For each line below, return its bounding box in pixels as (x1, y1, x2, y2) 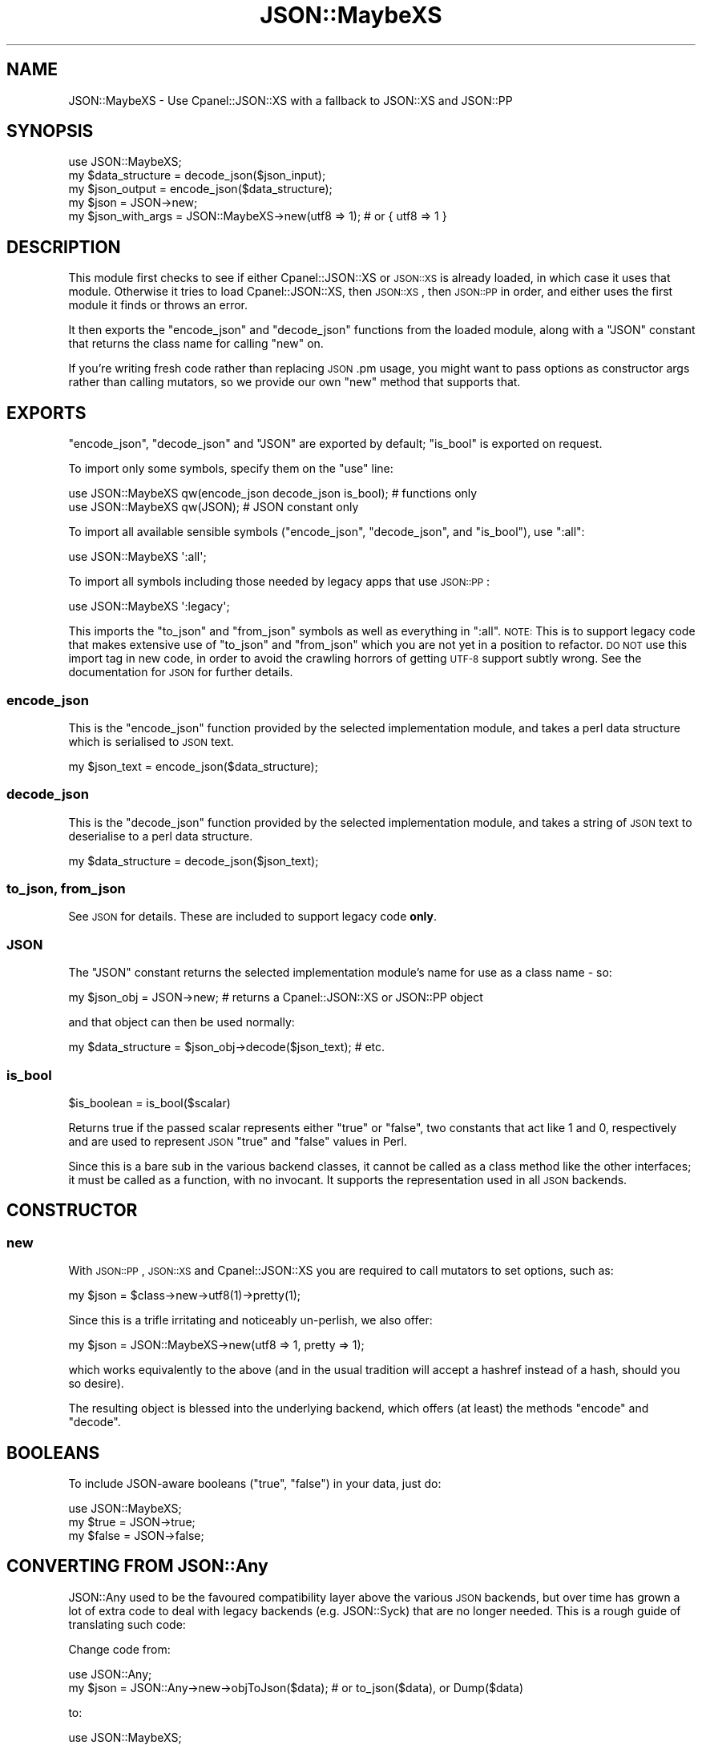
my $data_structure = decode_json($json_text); (68, 853, 319, 868)
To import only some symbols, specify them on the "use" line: (68, 461, 393, 476)
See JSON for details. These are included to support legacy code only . (68, 909, 438, 924)
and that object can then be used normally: (68, 1015, 295, 1030)
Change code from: (68, 1642, 171, 1656)
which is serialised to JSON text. (68, 734, 234, 748)
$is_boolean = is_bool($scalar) (68, 1095, 231, 1110)
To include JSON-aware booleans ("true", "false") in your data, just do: (68, 1476, 442, 1490)
